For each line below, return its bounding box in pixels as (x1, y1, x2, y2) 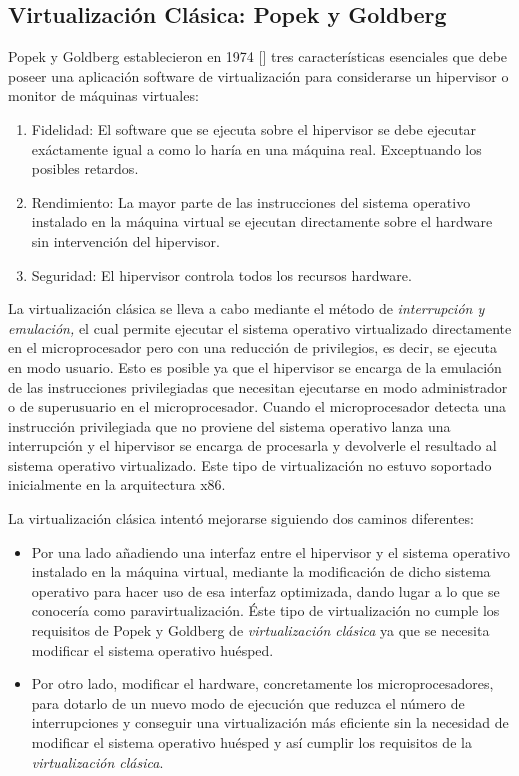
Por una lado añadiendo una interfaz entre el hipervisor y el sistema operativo (31, 541, 511, 562)
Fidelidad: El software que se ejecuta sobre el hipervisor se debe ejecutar (31, 118, 477, 139)
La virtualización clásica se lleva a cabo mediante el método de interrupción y (8, 298, 485, 319)
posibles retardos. (31, 158, 139, 179)
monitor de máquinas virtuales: (8, 85, 199, 106)
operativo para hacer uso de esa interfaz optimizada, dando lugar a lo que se (31, 580, 500, 601)
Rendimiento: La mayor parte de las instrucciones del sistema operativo (31, 191, 471, 212)
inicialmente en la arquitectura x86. (8, 474, 226, 495)
